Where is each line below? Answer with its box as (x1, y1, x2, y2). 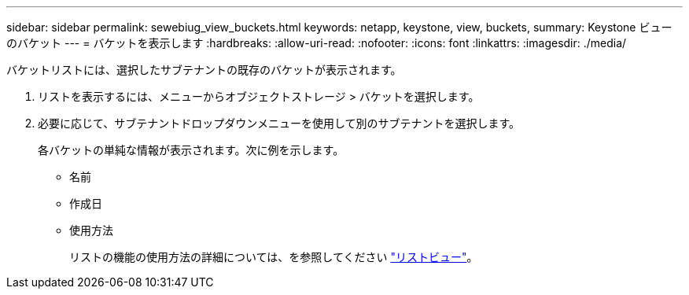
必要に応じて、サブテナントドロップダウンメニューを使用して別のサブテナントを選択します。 (38, 116, 521, 130)
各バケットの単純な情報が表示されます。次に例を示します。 (38, 143, 344, 157)
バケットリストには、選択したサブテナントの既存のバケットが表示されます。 (6, 63, 402, 76)
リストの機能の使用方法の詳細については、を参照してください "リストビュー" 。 (69, 250, 478, 264)
